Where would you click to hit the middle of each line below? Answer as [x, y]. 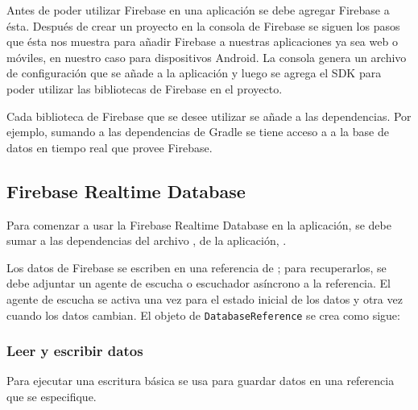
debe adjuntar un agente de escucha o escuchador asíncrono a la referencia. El [199, 283]
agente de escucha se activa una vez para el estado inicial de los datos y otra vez [205, 298]
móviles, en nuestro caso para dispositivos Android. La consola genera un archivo [207, 57]
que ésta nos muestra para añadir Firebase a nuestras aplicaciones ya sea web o [202, 41]
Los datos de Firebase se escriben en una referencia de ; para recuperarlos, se [197, 267]
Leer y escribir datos [75, 351]
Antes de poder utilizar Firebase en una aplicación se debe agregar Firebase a [198, 10]
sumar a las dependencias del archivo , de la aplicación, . [147, 240]
